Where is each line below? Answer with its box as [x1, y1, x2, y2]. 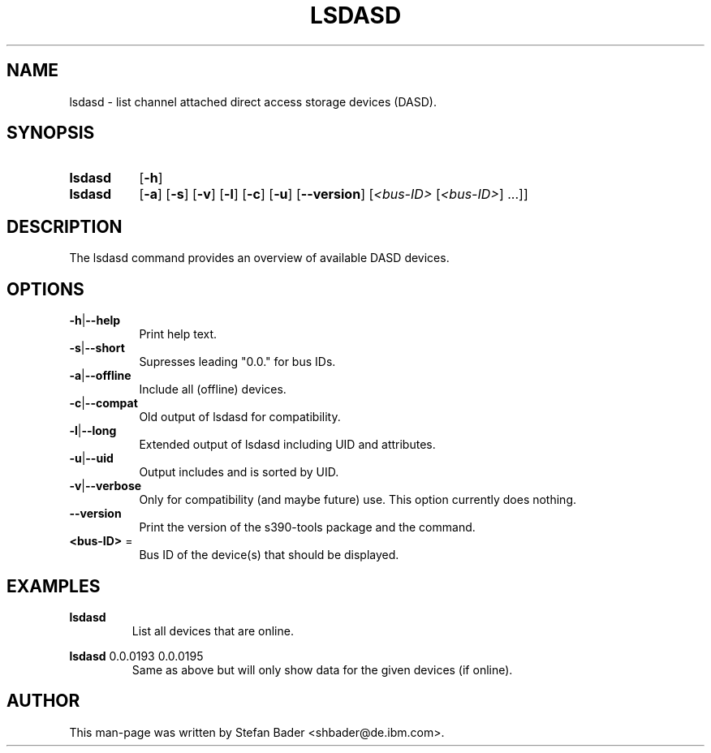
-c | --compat [69, 396, 138, 411]
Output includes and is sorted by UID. [139, 465, 339, 480]
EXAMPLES [6, 575, 101, 596]
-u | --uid [69, 451, 114, 466]
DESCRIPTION [6, 216, 123, 237]
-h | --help [69, 313, 121, 328]
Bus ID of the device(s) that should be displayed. [139, 548, 399, 562]
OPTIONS [6, 278, 84, 299]
